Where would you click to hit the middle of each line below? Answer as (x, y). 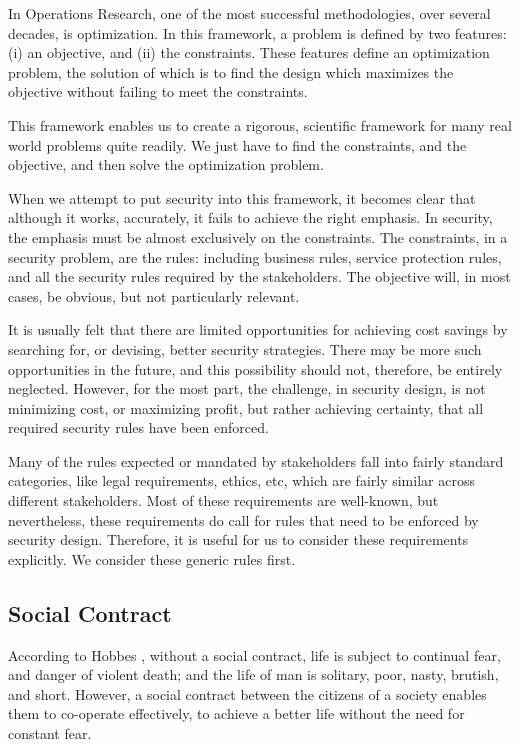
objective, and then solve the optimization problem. (166, 164)
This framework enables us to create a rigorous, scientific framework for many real (260, 124)
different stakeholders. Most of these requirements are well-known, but (223, 500)
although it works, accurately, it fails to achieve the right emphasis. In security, (250, 217)
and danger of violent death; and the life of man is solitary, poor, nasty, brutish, (253, 674)
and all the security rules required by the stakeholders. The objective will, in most (259, 276)
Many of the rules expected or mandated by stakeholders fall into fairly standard (256, 460)
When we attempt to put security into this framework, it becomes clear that (242, 197)
